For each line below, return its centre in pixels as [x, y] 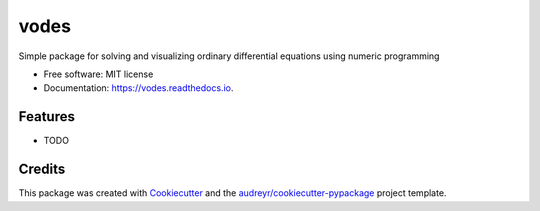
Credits [42, 169]
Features [46, 116]
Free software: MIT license [98, 74]
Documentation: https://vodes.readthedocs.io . [138, 88]
